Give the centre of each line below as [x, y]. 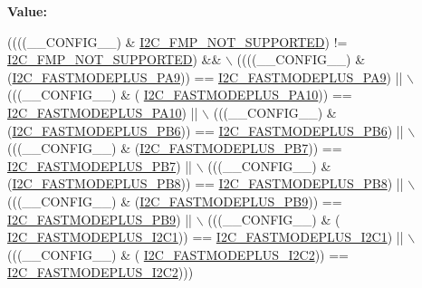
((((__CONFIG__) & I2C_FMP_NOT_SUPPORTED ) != [177, 41]
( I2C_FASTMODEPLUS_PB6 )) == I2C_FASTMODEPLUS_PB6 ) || [206, 130]
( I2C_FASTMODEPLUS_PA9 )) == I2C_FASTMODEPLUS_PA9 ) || [205, 77]
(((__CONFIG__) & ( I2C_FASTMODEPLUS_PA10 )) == [180, 95]
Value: [27, 11]
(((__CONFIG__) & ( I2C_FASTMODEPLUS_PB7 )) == [175, 148]
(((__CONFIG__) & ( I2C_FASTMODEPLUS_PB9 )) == [175, 201]
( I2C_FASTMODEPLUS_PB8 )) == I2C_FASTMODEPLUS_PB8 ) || [206, 183]
